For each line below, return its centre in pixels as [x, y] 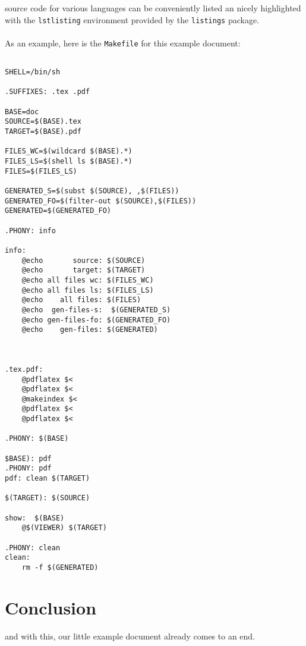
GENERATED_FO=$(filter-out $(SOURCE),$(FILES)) [101, 201]
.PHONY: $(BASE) [37, 439]
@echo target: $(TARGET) [83, 270]
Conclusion [51, 607]
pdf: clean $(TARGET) [48, 479]
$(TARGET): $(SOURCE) [48, 498]
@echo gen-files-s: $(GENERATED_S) [96, 310]
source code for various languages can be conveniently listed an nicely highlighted [153, 8]
